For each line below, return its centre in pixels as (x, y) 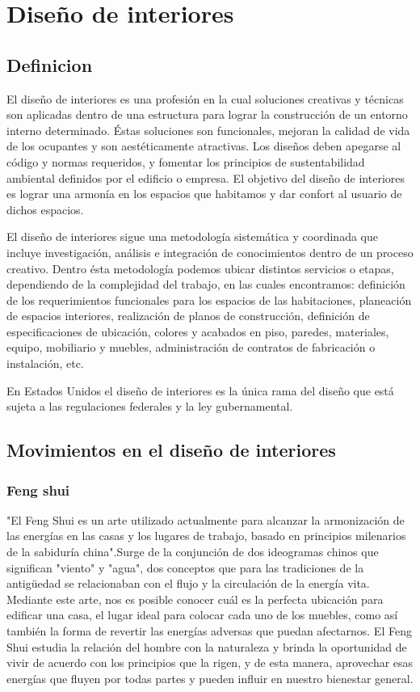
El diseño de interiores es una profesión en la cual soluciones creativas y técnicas (205, 98)
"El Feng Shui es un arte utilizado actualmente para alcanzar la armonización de (206, 519)
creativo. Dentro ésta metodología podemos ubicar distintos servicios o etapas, (200, 268)
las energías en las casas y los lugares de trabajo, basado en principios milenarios (206, 536)
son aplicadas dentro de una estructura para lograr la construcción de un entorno (207, 114)
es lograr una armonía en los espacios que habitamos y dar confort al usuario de (204, 194)
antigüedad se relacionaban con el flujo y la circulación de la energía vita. (188, 583)
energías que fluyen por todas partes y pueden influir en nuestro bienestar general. (210, 678)
